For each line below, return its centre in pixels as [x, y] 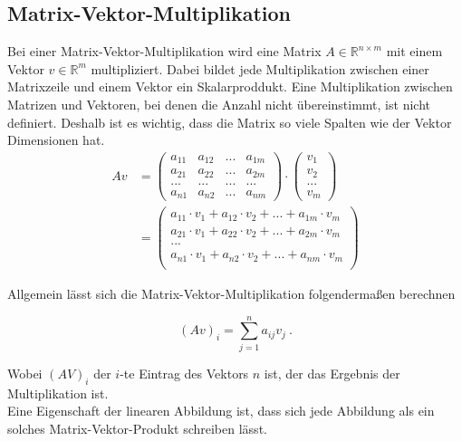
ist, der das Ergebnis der [332, 373]
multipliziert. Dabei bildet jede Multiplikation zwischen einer [260, 68]
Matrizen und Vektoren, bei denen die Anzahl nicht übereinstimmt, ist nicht [219, 104]
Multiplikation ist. [58, 393]
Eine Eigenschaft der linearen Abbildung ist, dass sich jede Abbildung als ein [221, 411]
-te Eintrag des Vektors [184, 373]
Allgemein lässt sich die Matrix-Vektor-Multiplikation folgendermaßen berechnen [231, 293]
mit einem [414, 51]
